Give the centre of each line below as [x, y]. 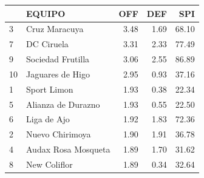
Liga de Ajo [48, 119]
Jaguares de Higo [58, 74]
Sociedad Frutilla [58, 59]
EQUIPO [46, 13]
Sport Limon [50, 89]
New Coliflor [49, 164]
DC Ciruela [47, 44]
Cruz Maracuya [55, 29]
